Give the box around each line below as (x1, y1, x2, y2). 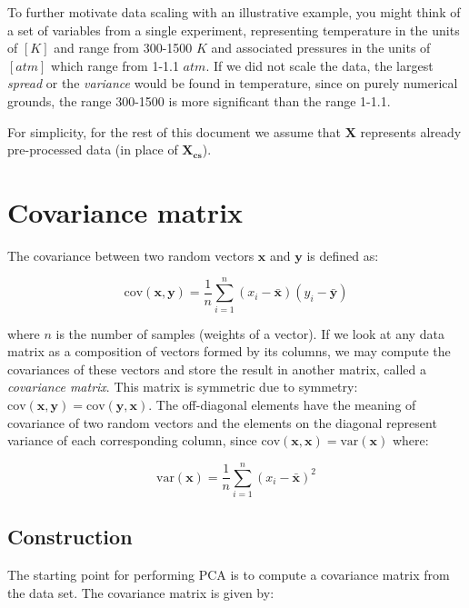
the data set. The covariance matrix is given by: (7, 583, 274, 602)
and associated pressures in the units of (211, 38, 431, 57)
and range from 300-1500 (54, 38, 193, 57)
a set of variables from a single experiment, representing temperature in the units (7, 20, 460, 39)
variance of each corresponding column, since (7, 431, 257, 450)
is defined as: (306, 245, 379, 264)
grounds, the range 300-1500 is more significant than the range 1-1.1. (7, 91, 391, 110)
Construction (7, 523, 133, 551)
